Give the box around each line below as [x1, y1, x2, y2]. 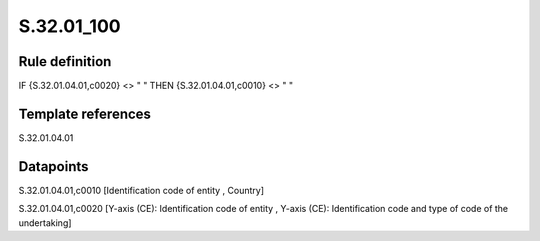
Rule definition [18, 53, 112, 70]
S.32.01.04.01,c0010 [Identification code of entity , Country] [18, 184, 265, 196]
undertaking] [18, 216, 72, 229]
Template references [18, 105, 152, 122]
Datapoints [18, 158, 89, 175]
